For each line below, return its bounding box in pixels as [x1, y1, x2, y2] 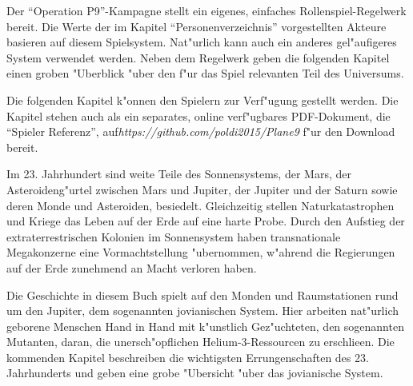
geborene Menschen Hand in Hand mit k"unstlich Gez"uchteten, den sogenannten [6, 317, 404, 334]
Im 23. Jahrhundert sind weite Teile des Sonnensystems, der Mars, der [6, 165, 351, 182]
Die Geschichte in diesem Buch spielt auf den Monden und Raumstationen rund [6, 286, 399, 303]
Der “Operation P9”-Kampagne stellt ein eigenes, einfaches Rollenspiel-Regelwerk [6, 2, 407, 18]
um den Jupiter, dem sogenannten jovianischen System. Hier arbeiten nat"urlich [6, 302, 399, 319]
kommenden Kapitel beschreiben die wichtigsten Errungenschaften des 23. [6, 348, 369, 365]
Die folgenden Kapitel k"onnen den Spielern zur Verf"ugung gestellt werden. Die [6, 91, 399, 108]
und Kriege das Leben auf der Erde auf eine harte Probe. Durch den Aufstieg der [6, 213, 405, 229]
